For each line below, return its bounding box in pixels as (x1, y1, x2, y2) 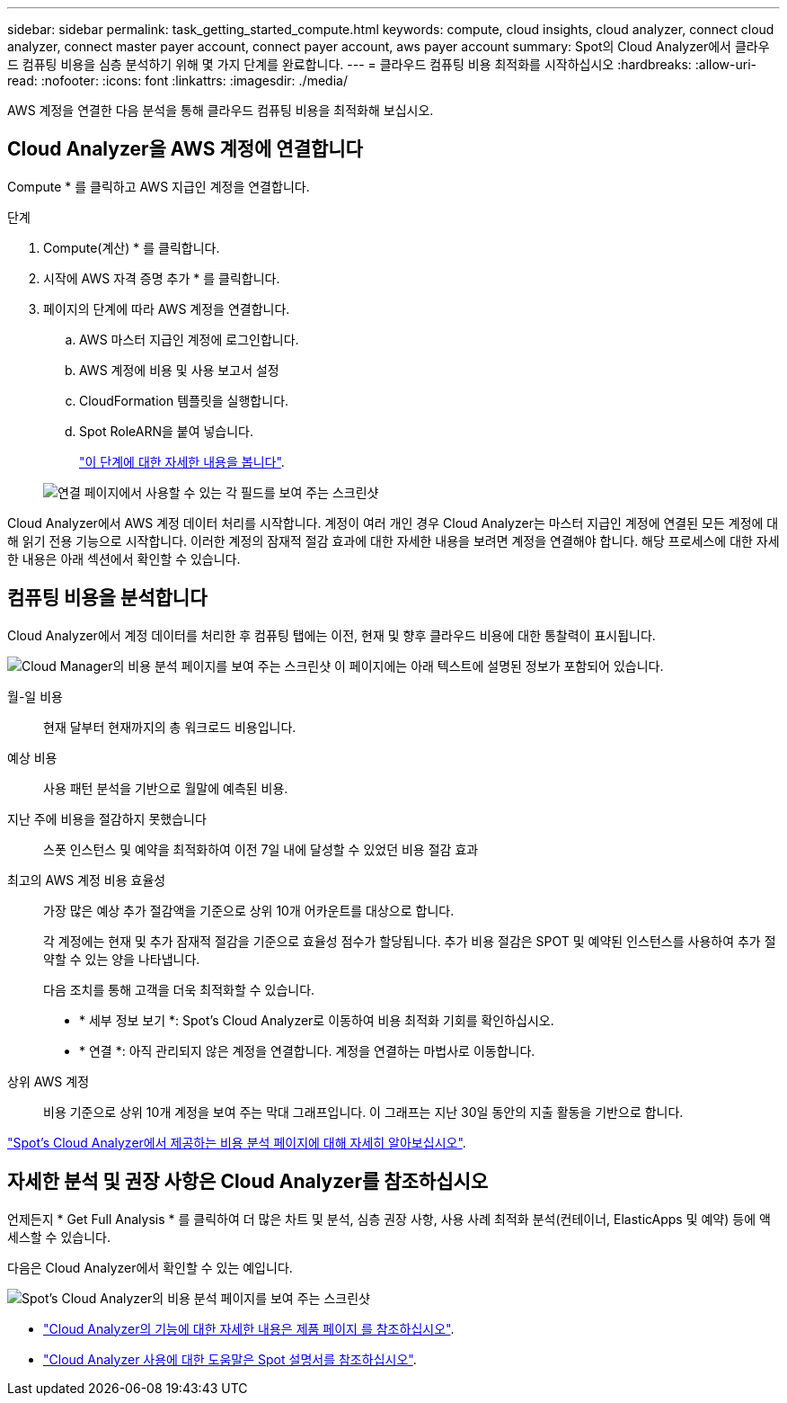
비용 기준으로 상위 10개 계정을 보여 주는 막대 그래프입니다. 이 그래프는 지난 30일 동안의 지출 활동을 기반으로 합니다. (43, 1104, 684, 1120)
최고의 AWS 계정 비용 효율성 (7, 871, 166, 888)
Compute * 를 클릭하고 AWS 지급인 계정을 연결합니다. (7, 178, 310, 194)
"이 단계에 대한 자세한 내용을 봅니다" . (79, 453, 285, 469)
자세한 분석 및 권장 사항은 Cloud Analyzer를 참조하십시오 (7, 1170, 489, 1193)
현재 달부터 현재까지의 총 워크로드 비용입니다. (43, 719, 296, 735)
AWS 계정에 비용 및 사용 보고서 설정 (79, 362, 279, 378)
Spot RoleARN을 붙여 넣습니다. (79, 423, 254, 439)
